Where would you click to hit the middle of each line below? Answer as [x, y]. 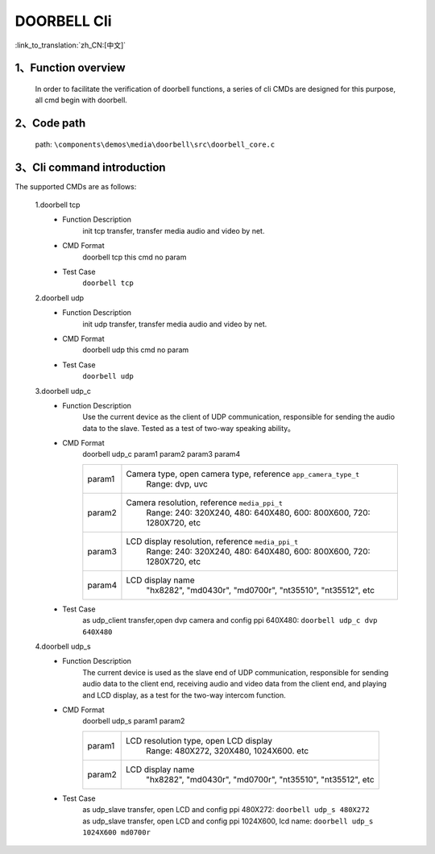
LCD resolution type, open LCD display [199, 740]
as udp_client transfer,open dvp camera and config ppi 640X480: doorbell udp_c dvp [230, 620]
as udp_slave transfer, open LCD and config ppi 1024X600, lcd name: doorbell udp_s [228, 821]
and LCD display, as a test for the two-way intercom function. [184, 695]
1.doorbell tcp [58, 205]
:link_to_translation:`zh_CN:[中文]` [70, 45]
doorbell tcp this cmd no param [135, 257]
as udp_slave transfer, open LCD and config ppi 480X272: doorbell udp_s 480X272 [226, 810]
